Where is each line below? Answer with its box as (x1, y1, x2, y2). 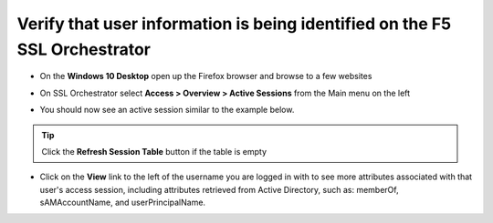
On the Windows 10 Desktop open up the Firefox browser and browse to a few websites (39, 71, 372, 82)
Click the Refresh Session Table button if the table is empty (41, 146, 267, 157)
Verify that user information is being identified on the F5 (16, 14, 452, 34)
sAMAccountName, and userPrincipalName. (39, 197, 205, 208)
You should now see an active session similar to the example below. (39, 105, 295, 116)
